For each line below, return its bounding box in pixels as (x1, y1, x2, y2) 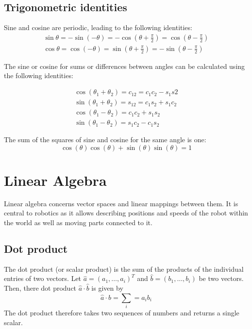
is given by (91, 283, 123, 293)
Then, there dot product (4, 283, 77, 293)
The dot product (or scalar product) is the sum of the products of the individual (4, 263, 244, 274)
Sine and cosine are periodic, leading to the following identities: (4, 22, 192, 33)
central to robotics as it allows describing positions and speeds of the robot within (4, 208, 248, 218)
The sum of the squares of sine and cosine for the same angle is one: (4, 134, 206, 145)
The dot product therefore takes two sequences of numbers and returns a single (4, 308, 239, 318)
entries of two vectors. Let (4, 273, 82, 283)
